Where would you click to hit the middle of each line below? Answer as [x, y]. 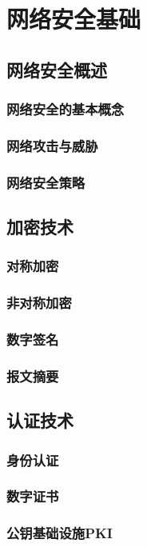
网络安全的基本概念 [66, 109]
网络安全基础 [74, 19]
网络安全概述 [57, 69]
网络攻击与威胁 [52, 145]
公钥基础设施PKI [60, 533]
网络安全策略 [46, 182]
